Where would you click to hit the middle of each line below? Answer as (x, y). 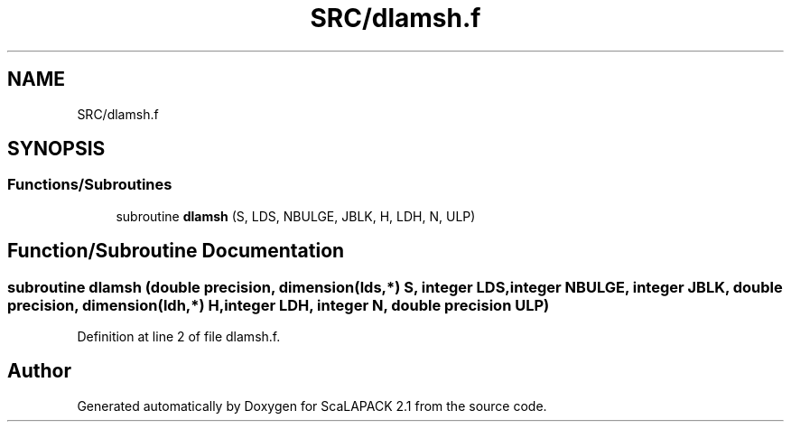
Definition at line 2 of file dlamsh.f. (179, 337)
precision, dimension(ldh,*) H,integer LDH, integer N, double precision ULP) (279, 305)
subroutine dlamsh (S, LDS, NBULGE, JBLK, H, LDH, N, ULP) (296, 216)
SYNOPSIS (56, 149)
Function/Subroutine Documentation (176, 251)
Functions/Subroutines (90, 185)
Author (39, 371)
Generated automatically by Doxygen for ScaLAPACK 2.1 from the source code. (312, 406)
